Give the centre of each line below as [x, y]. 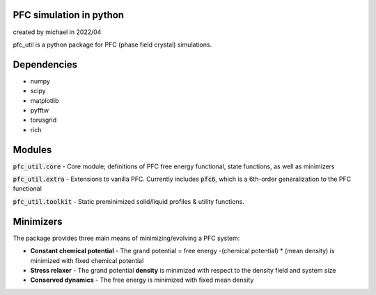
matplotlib [45, 100]
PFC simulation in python [69, 15]
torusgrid [44, 120]
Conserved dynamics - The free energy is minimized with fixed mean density [142, 280]
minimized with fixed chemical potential [87, 260]
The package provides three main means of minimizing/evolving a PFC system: [126, 238]
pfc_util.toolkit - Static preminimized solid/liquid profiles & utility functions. [129, 201]
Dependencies [45, 64]
